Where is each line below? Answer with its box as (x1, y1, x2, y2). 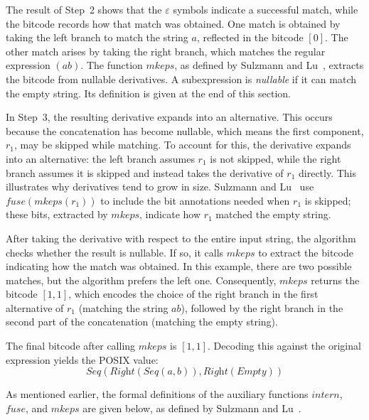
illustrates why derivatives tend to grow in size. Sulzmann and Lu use (6, 179, 314, 194)
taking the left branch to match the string (6, 30, 188, 45)
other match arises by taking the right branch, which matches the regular (6, 43, 326, 58)
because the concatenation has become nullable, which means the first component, (6, 123, 364, 138)
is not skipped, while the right (210, 151, 341, 166)
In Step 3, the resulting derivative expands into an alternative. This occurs (6, 109, 333, 124)
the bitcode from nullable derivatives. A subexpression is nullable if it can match (6, 71, 357, 86)
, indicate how (139, 207, 201, 222)
